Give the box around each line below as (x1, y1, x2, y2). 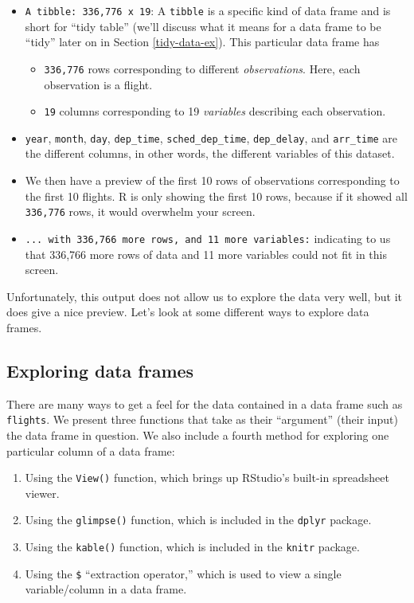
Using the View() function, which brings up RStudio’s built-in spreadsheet (25, 469, 389, 486)
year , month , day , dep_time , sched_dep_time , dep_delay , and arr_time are (25, 129, 397, 146)
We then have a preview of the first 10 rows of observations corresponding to (25, 172, 400, 188)
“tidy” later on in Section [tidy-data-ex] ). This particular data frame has (25, 33, 380, 50)
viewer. (25, 484, 60, 501)
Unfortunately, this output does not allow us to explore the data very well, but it (6, 288, 402, 304)
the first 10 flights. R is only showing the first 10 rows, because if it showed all (25, 187, 408, 204)
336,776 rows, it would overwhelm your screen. (25, 203, 256, 220)
